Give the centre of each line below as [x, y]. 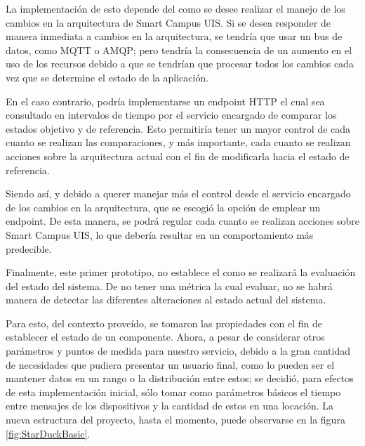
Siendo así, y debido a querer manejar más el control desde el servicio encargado [178, 194]
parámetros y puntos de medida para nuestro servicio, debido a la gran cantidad [178, 351]
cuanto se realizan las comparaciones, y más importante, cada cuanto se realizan [178, 142]
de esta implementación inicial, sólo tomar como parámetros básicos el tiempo [173, 392]
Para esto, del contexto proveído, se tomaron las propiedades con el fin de [164, 323]
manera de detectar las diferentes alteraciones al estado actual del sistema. [166, 300]
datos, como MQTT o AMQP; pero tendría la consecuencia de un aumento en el [179, 50]
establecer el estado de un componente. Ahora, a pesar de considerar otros [165, 337]
